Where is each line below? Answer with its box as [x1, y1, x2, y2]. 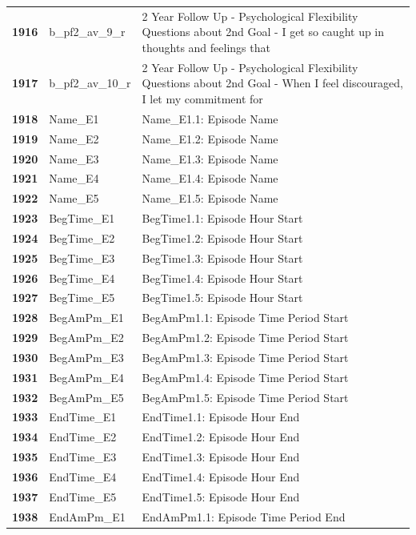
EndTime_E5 [49, 488, 117, 505]
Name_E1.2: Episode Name [142, 130, 278, 147]
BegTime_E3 [49, 249, 115, 266]
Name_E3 [49, 150, 99, 167]
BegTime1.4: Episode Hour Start [142, 269, 303, 286]
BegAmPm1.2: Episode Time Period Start [142, 329, 349, 346]
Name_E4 [49, 170, 99, 187]
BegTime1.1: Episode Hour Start [142, 210, 303, 227]
